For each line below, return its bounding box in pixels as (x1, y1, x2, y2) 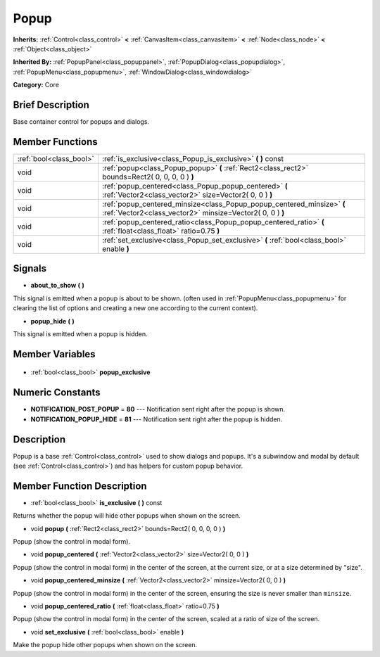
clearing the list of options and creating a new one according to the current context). (13, 304, 258, 312)
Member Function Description (13, 480, 147, 492)
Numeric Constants (13, 387, 101, 399)
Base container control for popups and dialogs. (13, 117, 150, 126)
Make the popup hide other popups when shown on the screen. (13, 641, 198, 649)
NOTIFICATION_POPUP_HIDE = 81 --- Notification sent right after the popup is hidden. (30, 415, 283, 423)
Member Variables (13, 348, 96, 360)
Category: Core (13, 81, 60, 89)
